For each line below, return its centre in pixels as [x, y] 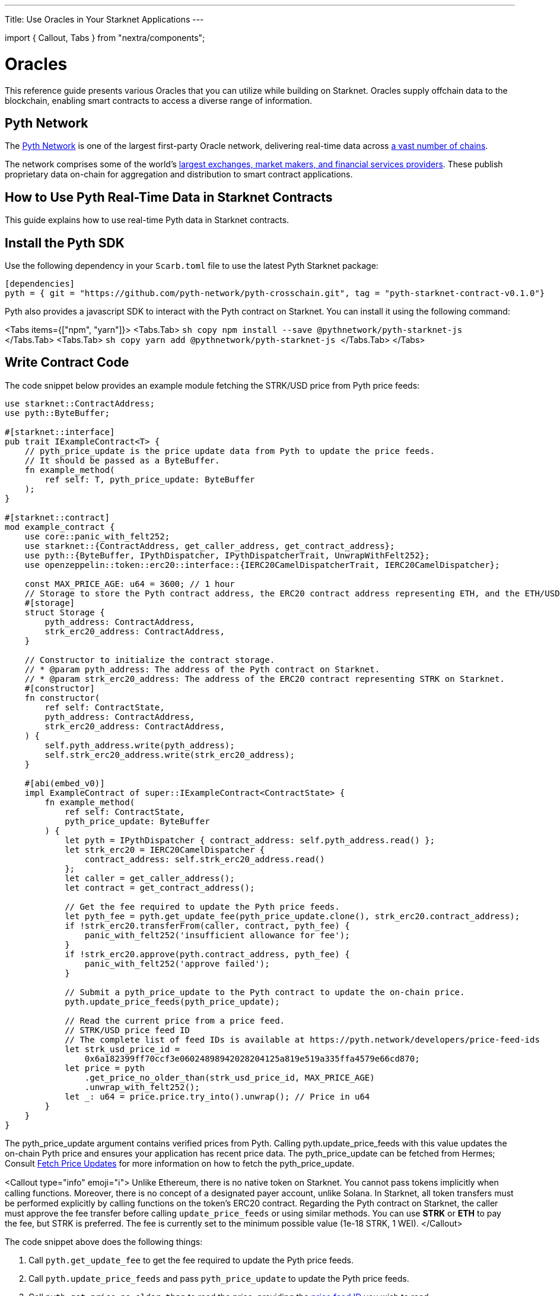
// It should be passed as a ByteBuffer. [122, 460]
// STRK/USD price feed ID [127, 1030]
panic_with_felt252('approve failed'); [177, 963]
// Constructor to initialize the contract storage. [150, 660]
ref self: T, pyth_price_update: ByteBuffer [150, 479]
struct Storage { [65, 612]
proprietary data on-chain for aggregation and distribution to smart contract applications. [179, 174]
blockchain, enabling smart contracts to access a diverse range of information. [159, 100]
